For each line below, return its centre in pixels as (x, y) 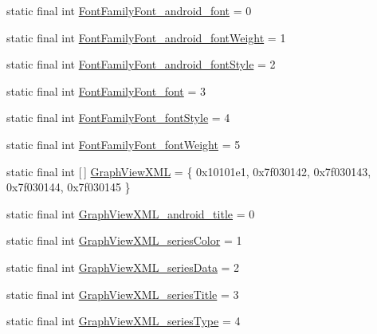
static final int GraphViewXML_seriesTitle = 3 (123, 294)
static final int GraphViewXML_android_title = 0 (131, 213)
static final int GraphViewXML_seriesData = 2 (123, 267)
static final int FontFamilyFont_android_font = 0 (129, 10)
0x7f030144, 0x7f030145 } (69, 187)
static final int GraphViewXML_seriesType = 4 (124, 321)
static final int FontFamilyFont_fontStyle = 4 (118, 118)
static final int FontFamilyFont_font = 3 (106, 90)
